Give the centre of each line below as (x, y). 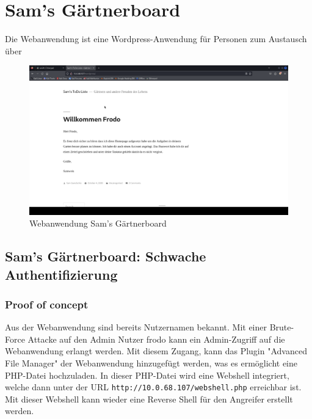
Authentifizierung (61, 274)
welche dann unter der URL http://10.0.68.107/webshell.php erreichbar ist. (153, 387)
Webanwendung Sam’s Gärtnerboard (98, 223)
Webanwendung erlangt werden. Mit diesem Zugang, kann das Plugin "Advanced (156, 351)
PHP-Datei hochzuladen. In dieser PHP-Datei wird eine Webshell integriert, (147, 375)
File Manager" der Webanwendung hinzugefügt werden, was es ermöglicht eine (151, 363)
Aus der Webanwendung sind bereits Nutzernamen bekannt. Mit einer (136, 327)
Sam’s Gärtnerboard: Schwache (106, 256)
